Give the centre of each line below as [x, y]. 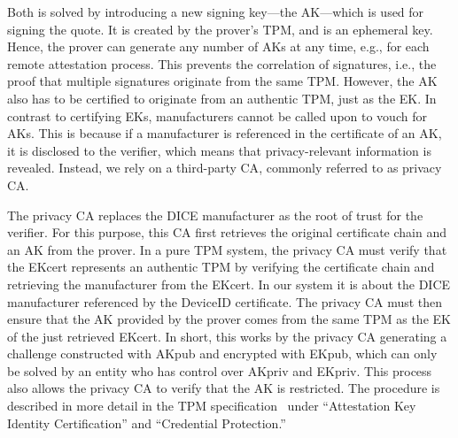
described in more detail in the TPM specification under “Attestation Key [212, 406]
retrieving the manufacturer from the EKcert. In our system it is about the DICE [229, 284]
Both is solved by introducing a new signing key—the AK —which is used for [216, 12]
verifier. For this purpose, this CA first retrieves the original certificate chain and [227, 232]
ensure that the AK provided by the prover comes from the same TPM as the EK [229, 319]
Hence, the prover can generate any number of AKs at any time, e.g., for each [218, 46]
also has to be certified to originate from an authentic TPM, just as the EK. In [222, 98]
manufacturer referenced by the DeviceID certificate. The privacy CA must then [225, 301]
